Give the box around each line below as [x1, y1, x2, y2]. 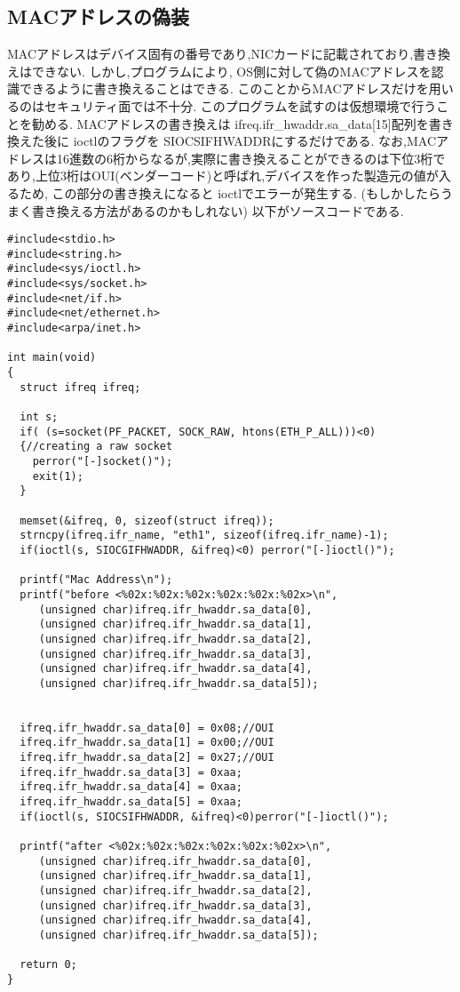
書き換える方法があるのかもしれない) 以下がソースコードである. [31, 201, 404, 220]
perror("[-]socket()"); [32, 454, 173, 468]
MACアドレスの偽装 [7, 3, 189, 30]
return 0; [20, 958, 77, 972]
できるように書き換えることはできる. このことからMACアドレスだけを [19, 79, 429, 98]
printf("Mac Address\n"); [20, 573, 173, 587]
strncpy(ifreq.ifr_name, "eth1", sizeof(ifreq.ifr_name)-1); [20, 529, 389, 542]
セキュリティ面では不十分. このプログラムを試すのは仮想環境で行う [44, 96, 437, 115]
